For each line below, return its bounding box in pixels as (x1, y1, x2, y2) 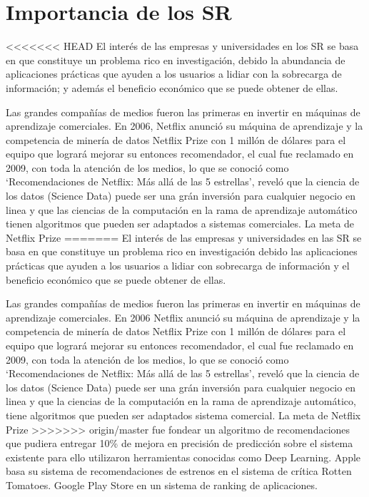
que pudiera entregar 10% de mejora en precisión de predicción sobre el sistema (6, 436, 353, 451)
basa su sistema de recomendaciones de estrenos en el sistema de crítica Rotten (6, 463, 352, 478)
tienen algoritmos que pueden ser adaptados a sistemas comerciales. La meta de (6, 216, 355, 231)
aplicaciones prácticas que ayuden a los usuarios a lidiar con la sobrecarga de (6, 66, 342, 81)
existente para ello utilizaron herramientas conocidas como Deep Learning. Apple (6, 449, 361, 464)
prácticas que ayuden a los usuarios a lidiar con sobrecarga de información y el (6, 258, 350, 273)
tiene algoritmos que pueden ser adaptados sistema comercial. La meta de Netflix (6, 407, 361, 422)
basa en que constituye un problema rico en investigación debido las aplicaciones (6, 244, 358, 259)
